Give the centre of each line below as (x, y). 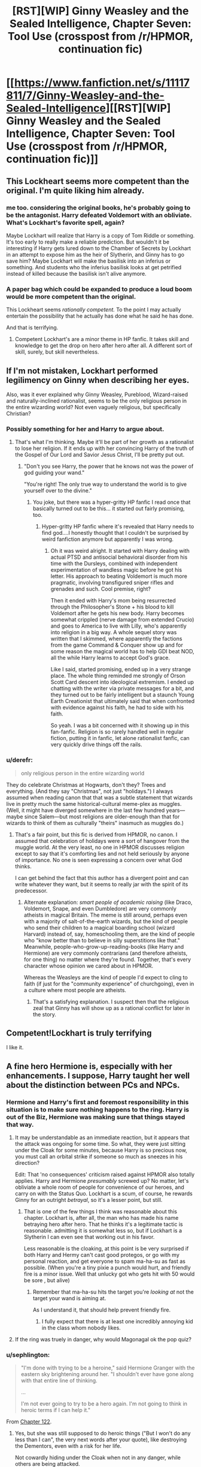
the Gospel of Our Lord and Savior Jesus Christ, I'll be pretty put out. (100, 455)
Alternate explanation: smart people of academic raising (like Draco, (108, 902)
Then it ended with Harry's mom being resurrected (113, 601)
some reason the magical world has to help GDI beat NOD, (122, 652)
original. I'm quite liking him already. (75, 191)
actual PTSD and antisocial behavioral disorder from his (119, 557)
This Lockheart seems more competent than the (98, 181)
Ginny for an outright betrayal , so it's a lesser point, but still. (89, 1200)
